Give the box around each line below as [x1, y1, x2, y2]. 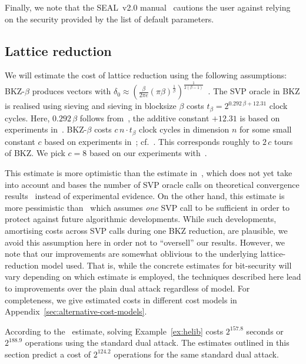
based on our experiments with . [89, 147, 207, 159]
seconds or [246, 325, 284, 337]
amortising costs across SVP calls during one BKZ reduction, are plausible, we [5, 224, 288, 236]
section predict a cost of [5, 348, 91, 360]
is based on [240, 111, 280, 124]
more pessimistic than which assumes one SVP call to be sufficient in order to [5, 201, 290, 213]
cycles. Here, [5, 111, 50, 124]
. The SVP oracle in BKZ [208, 85, 300, 97]
